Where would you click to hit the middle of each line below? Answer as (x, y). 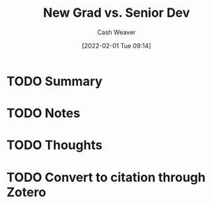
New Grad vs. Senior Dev (116, 13)
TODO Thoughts (54, 145)
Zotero (26, 192)
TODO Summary (54, 81)
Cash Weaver (116, 32)
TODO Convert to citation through (106, 177)
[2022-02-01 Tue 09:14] (116, 45)
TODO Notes (44, 114)
